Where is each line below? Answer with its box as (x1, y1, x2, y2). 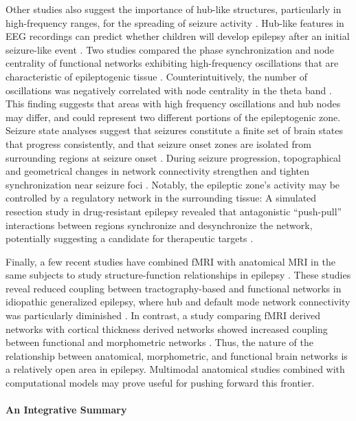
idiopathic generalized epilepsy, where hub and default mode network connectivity (5, 294, 351, 309)
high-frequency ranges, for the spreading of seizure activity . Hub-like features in (5, 15, 344, 30)
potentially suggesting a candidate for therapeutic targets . (5, 231, 254, 246)
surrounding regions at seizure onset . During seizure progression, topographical (5, 150, 342, 164)
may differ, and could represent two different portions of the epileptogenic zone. (5, 109, 341, 124)
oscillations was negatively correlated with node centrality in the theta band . (5, 83, 332, 97)
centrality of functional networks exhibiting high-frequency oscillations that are (5, 56, 339, 70)
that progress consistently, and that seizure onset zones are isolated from (5, 136, 311, 151)
